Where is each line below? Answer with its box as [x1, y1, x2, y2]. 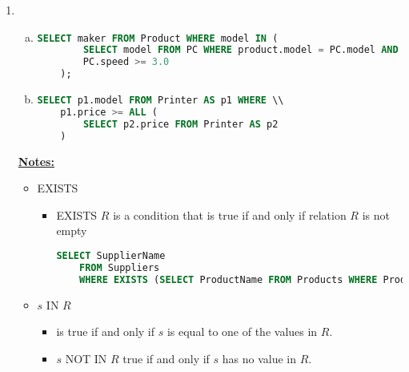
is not [362, 206, 390, 223]
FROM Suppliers [79, 261, 160, 273]
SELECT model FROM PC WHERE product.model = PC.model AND [82, 44, 399, 56]
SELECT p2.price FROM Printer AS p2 [82, 118, 279, 130]
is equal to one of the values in [166, 323, 318, 340]
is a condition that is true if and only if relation [113, 206, 347, 223]
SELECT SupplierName [56, 249, 166, 261]
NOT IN [65, 350, 107, 366]
